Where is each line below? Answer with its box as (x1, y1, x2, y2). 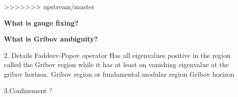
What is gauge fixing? (4, 17, 79, 28)
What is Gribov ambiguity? (4, 34, 98, 44)
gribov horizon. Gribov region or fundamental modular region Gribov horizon (4, 69, 235, 79)
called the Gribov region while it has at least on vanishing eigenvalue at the (4, 59, 229, 69)
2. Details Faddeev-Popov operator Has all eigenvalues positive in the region (4, 50, 231, 60)
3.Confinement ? (4, 85, 52, 95)
